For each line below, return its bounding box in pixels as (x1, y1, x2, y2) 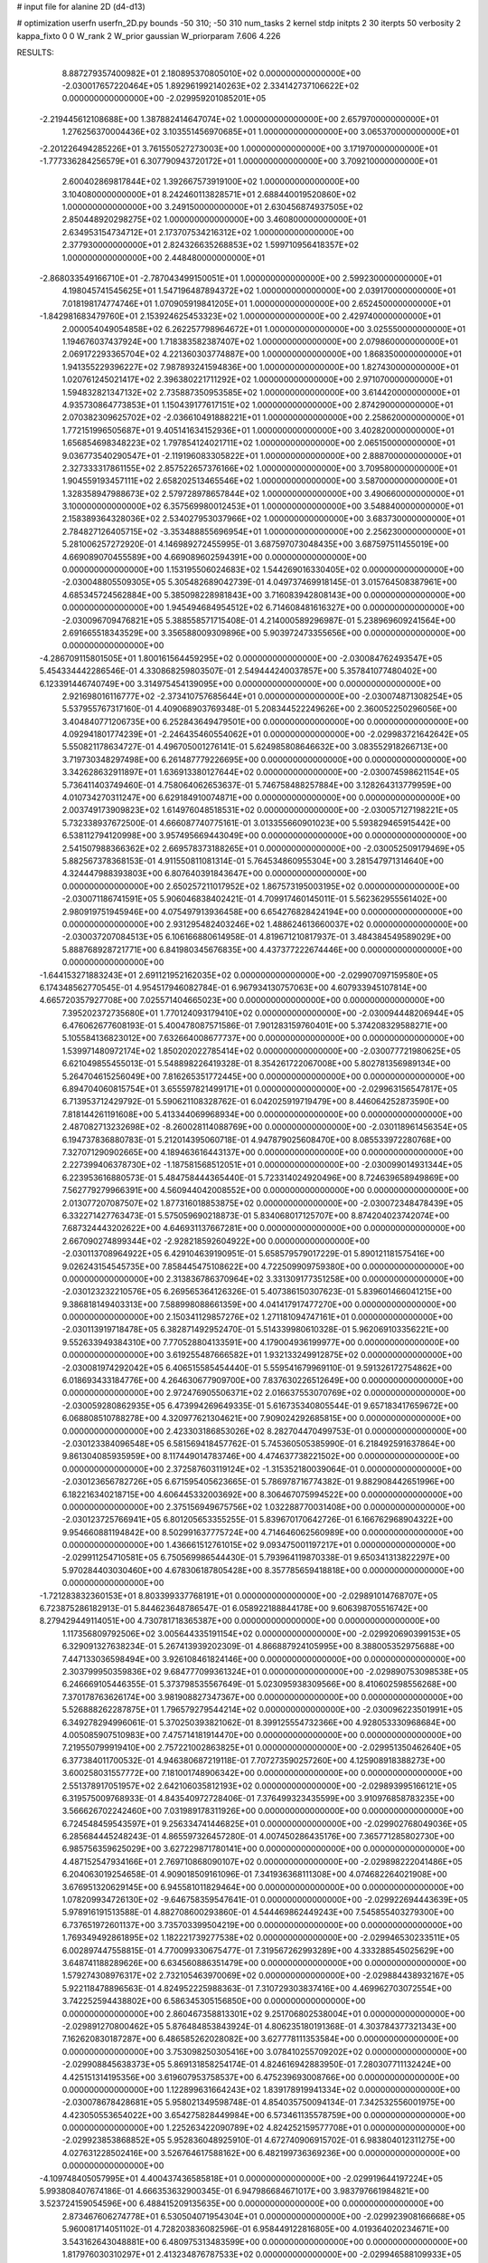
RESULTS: (16, 47, 54, 58)
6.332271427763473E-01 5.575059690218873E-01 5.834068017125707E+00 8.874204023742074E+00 (61, 1209, 450, 1221)
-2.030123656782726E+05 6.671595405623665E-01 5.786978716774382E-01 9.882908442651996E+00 (61, 1476, 455, 1487)
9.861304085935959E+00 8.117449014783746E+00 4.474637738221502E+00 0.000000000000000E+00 (61, 1451, 460, 1462)
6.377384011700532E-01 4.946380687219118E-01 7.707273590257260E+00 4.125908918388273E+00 (61, 1754, 446, 1765)
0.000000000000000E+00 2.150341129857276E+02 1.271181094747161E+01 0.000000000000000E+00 (61, 1312, 454, 1322)
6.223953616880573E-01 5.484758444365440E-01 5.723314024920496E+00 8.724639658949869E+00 (61, 1172, 460, 1183)
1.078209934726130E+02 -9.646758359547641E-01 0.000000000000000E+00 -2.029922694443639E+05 (61, 1895, 469, 1905)
